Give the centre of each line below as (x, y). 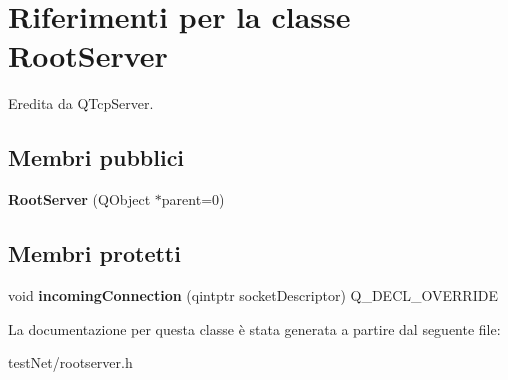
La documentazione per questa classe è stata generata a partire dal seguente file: (254, 328)
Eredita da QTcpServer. (81, 103)
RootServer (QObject (79, 199)
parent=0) (193, 199)
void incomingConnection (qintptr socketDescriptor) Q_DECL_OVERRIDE (253, 294)
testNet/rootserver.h (70, 362)
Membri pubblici (96, 157)
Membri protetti (94, 253)
